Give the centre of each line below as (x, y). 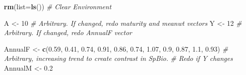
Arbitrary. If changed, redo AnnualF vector (68, 32)
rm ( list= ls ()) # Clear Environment (58, 6)
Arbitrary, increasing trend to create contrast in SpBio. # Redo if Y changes (118, 58)
